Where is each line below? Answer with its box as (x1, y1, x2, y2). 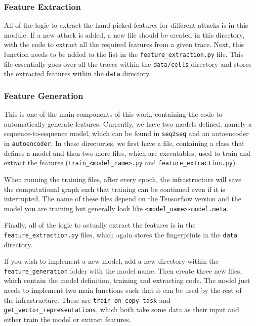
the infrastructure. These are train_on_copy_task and (4, 294, 171, 305)
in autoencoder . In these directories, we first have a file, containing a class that (4, 138, 245, 148)
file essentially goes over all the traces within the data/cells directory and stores (4, 58, 252, 69)
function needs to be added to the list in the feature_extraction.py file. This (4, 49, 244, 59)
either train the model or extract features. (4, 314, 131, 324)
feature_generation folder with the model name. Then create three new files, (4, 265, 242, 276)
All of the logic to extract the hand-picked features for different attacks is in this (4, 20, 248, 30)
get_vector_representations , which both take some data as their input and (4, 304, 239, 315)
